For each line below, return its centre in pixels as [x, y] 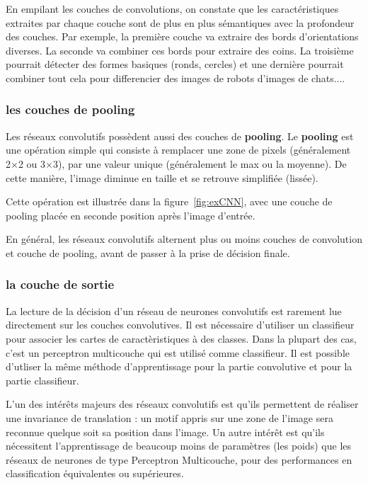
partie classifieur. [42, 380]
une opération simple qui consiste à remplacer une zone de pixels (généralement [178, 150]
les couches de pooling [70, 109]
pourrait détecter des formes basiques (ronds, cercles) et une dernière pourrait [175, 64]
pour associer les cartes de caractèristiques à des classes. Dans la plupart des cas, [182, 338]
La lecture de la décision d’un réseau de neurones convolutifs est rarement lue [174, 310]
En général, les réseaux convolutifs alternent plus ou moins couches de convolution [184, 239]
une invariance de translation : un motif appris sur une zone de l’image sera [169, 417]
